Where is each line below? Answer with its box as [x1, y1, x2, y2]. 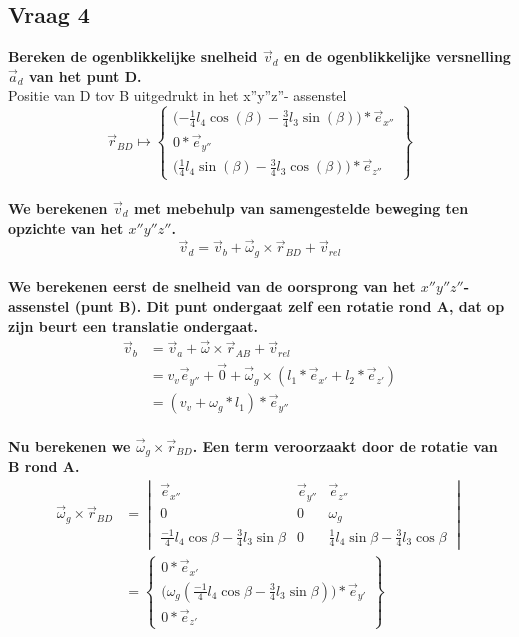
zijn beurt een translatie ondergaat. [8, 315, 259, 336]
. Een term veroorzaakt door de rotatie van [192, 435, 498, 456]
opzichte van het [8, 217, 124, 238]
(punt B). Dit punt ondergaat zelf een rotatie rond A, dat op [74, 296, 505, 316]
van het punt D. [29, 65, 142, 86]
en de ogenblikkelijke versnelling [283, 46, 511, 67]
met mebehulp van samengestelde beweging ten [133, 197, 469, 218]
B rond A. [8, 456, 80, 477]
